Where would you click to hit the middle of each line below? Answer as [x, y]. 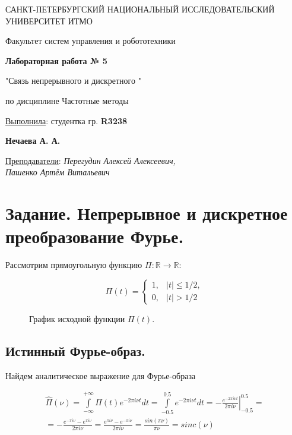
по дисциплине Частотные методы [67, 100]
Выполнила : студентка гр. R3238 [66, 120]
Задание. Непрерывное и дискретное [147, 213]
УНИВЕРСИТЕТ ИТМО [49, 21]
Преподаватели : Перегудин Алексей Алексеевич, [91, 160]
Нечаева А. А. [33, 141]
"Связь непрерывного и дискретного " [73, 81]
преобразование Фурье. [95, 236]
